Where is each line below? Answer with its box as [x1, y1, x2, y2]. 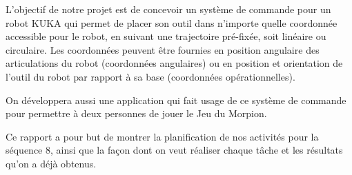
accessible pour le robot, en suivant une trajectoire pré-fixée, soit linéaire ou [6, 29, 326, 43]
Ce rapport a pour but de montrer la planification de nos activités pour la [6, 129, 319, 143]
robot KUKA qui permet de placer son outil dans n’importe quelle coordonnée [6, 15, 338, 30]
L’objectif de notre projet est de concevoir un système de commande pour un [6, 2, 331, 16]
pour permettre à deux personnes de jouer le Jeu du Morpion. [6, 106, 267, 121]
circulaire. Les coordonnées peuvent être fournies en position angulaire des [6, 42, 320, 56]
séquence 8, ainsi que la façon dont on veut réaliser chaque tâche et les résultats [6, 143, 343, 157]
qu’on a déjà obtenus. [6, 156, 97, 170]
